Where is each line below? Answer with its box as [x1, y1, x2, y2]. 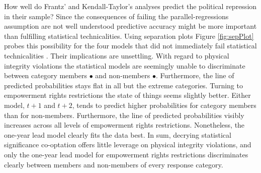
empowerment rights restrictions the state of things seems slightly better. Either [4, 90, 251, 100]
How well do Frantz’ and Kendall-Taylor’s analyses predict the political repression [4, 1, 257, 11]
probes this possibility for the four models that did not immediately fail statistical [4, 40, 257, 51]
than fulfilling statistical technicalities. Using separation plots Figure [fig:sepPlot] [4, 30, 254, 41]
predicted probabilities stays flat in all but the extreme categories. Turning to [4, 80, 243, 90]
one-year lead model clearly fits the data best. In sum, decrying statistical [4, 129, 231, 140]
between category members [4, 70, 88, 81]
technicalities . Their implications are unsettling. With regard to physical [4, 50, 229, 61]
